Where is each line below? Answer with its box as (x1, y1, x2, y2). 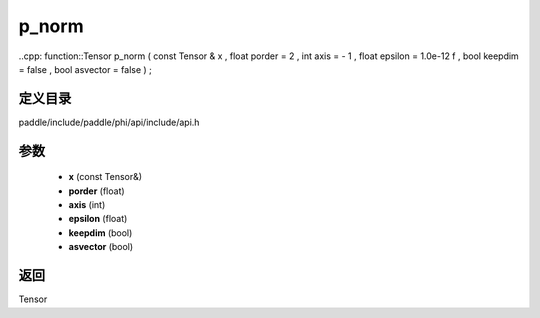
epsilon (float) (68, 213, 128, 225)
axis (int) (68, 199, 106, 211)
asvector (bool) (68, 241, 134, 253)
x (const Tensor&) (68, 171, 143, 183)
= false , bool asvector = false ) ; (18, 63, 152, 75)
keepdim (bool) (68, 226, 133, 239)
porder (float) (68, 185, 125, 197)
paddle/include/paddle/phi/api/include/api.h (18, 116, 200, 128)
